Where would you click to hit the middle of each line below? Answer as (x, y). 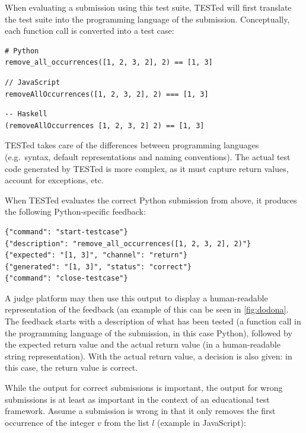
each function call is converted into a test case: (90, 31)
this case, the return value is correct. (71, 367)
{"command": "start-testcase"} (66, 232)
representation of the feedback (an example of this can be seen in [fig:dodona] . (147, 309)
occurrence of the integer (50, 422)
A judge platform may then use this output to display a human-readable (136, 297)
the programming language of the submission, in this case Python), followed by (149, 332)
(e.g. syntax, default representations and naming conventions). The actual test (148, 156)
